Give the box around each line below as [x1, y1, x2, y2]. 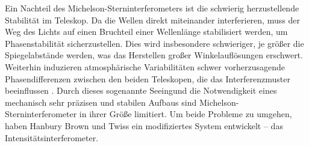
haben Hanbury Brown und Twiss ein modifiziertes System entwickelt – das [5, 119, 283, 132]
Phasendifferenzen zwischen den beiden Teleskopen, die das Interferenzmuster [5, 72, 290, 85]
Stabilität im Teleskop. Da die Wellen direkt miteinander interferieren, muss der [5, 13, 300, 26]
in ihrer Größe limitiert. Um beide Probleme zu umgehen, [79, 108, 292, 120]
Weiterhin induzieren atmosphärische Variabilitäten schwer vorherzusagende [5, 60, 285, 73]
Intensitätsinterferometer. [5, 131, 99, 144]
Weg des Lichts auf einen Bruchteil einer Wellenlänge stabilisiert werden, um [5, 25, 288, 38]
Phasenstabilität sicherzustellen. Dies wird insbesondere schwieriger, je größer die [5, 37, 304, 49]
